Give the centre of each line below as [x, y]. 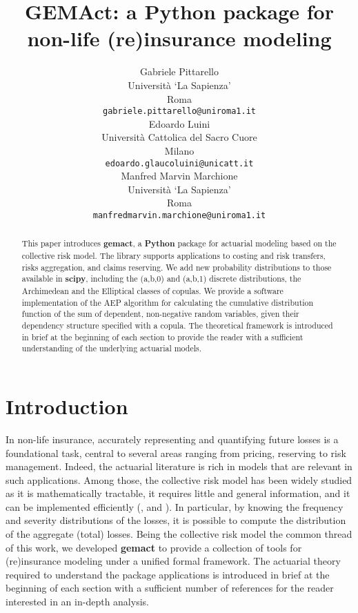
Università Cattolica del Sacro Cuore [179, 137]
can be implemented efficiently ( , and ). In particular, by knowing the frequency [175, 506]
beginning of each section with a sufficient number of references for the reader [170, 588]
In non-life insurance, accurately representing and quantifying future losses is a [172, 439]
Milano [179, 150]
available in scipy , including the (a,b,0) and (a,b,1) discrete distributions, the [161, 279]
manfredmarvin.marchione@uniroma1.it [179, 215]
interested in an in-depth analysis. [77, 602]
